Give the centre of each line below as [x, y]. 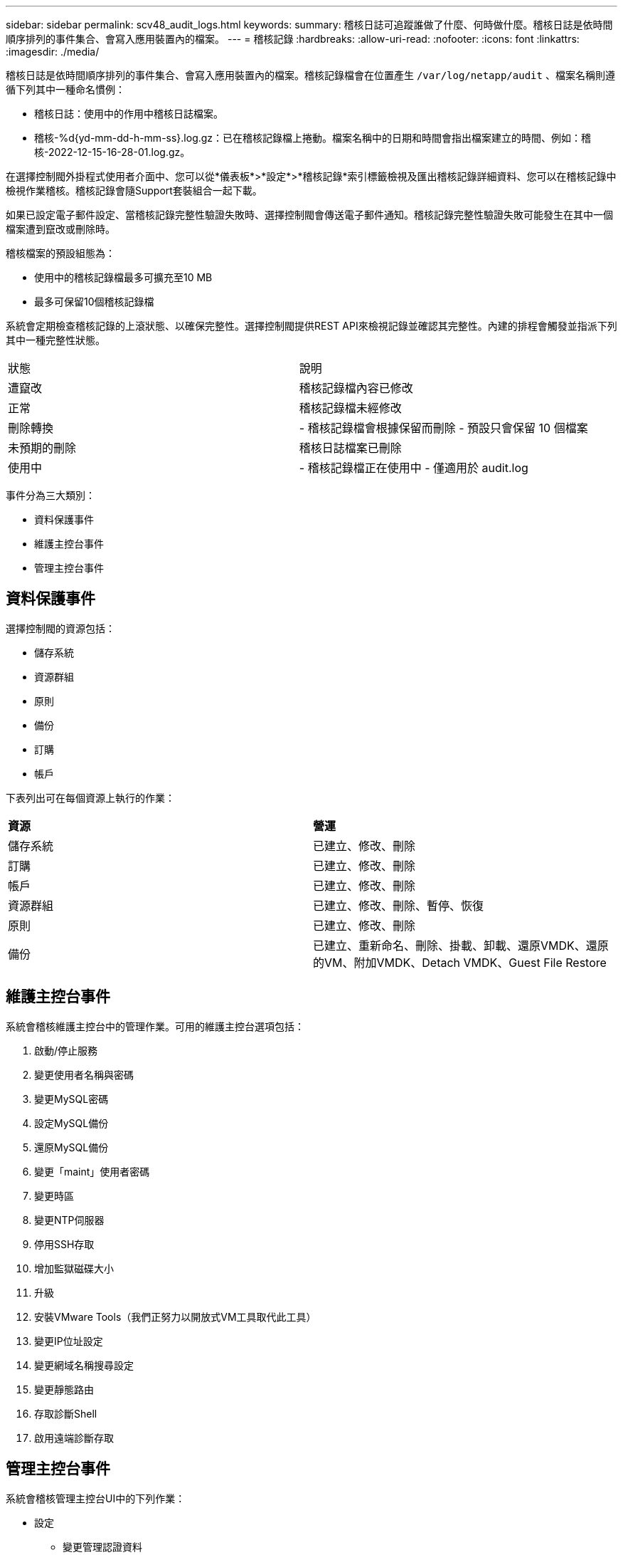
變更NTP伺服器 [69, 1220]
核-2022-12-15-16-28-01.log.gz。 [112, 152]
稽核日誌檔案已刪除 [350, 448]
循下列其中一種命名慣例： [65, 89]
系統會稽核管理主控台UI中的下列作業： [96, 1498]
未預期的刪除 [42, 448]
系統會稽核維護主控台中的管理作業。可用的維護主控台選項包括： [155, 1026]
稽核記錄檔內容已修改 [356, 388]
